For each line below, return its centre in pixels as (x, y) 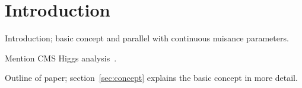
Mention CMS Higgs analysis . (61, 58)
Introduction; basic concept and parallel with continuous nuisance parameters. (147, 38)
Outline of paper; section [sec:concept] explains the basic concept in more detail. (151, 78)
